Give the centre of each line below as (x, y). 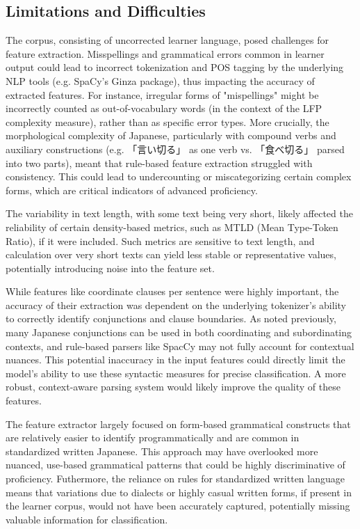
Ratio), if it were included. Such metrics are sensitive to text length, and (160, 240)
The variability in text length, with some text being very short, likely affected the (179, 213)
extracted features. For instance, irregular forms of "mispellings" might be (162, 94)
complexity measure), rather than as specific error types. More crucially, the (167, 121)
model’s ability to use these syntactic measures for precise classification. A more (176, 373)
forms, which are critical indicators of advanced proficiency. (132, 190)
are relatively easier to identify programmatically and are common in (153, 437)
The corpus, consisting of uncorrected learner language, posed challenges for (167, 40)
